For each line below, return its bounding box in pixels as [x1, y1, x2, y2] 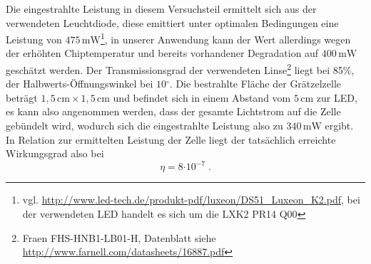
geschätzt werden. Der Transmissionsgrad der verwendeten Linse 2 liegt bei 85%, [6, 60, 355, 77]
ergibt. [325, 118, 354, 133]
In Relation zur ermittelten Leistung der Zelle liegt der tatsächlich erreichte [6, 132, 336, 147]
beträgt [6, 90, 38, 105]
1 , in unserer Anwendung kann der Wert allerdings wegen [100, 30, 351, 46]
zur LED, [316, 90, 357, 105]
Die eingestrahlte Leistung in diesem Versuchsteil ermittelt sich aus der [6, 1, 317, 16]
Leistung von [6, 31, 62, 46]
